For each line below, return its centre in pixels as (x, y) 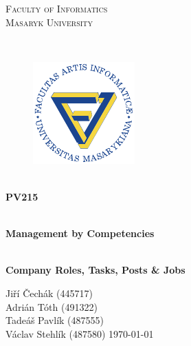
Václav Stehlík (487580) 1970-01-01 (80, 333)
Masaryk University (49, 22)
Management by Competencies (80, 233)
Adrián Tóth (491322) (52, 306)
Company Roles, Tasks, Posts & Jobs (95, 270)
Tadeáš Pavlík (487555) (55, 320)
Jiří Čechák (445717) (49, 293)
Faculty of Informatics (57, 8)
